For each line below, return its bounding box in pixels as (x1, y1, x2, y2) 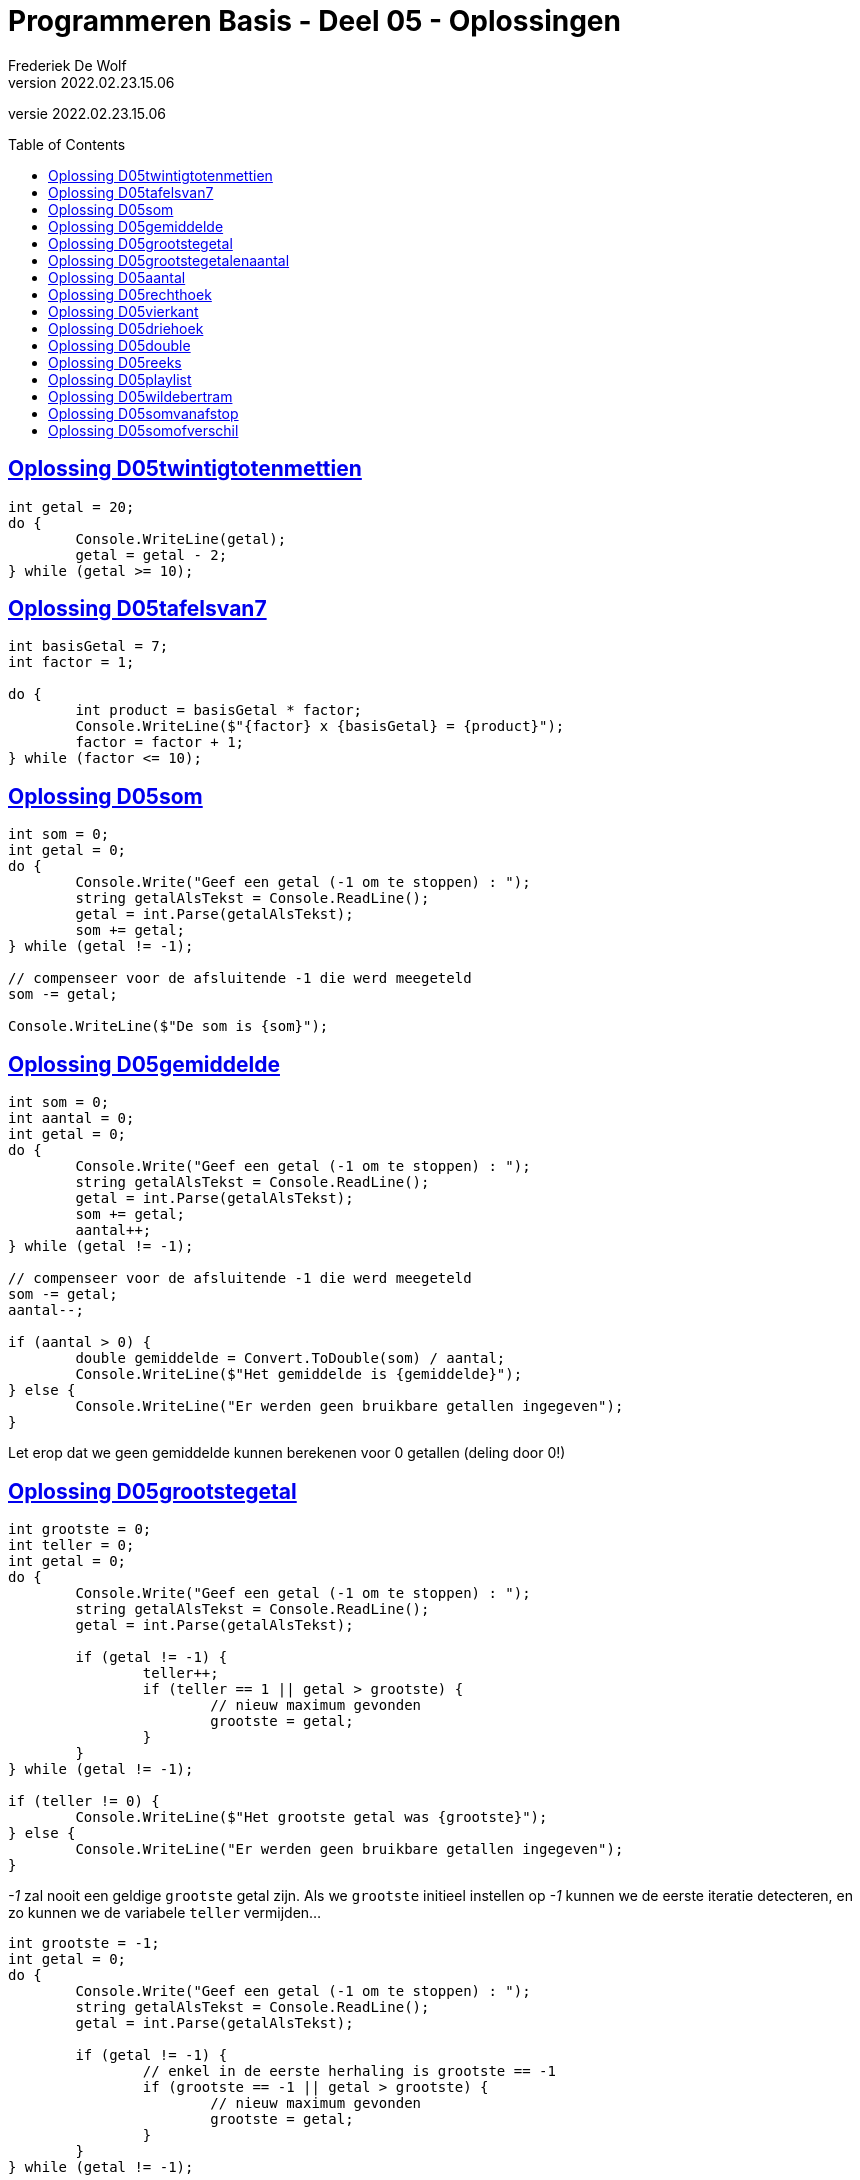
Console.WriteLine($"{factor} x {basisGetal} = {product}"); (75, 718, 565, 735)
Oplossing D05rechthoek (48, 285, 212, 303)
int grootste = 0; (8, 1520, 152, 1537)
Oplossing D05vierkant (48, 302, 199, 320)
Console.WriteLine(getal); (75, 530, 287, 547)
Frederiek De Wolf (8, 56, 127, 74)
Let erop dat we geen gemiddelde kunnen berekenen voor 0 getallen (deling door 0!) (8, 1444, 566, 1462)
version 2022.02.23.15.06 (8, 73, 175, 91)
